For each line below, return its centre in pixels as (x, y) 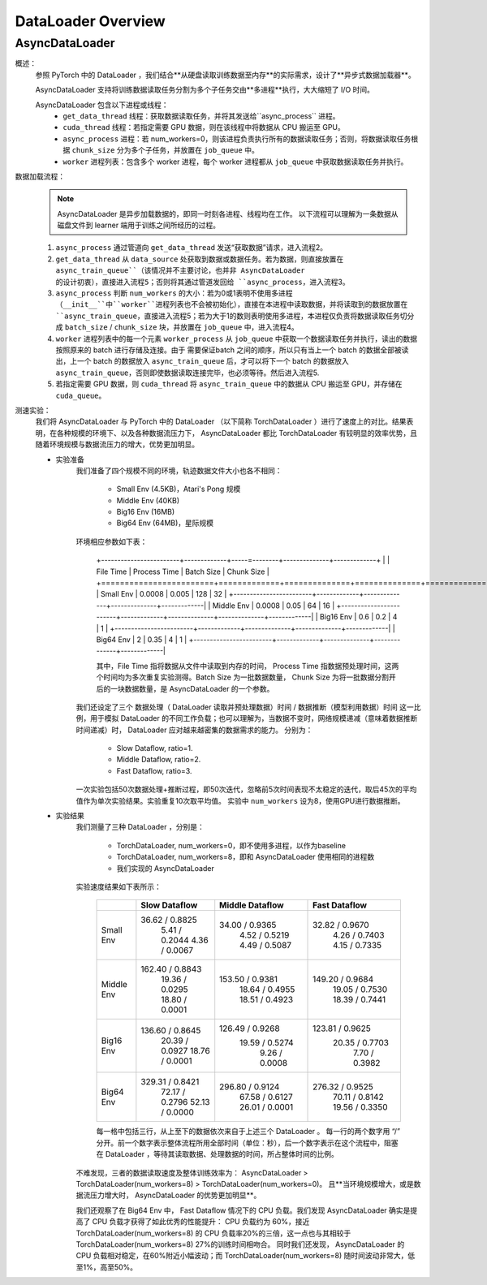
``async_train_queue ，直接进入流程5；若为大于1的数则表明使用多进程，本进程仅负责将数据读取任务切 (231, 316)
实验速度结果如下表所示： (119, 886)
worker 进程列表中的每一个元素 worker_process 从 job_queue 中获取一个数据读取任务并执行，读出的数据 (237, 338)
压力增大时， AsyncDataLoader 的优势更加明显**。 (175, 1195)
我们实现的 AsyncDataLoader (165, 868)
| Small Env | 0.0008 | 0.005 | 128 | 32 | (162, 594)
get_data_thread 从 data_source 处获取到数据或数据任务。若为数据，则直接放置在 (200, 259)
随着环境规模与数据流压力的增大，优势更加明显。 (117, 444)
